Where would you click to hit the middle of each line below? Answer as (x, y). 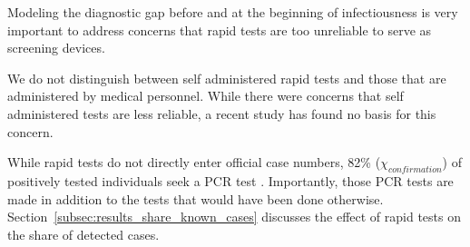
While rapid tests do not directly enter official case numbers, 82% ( (194, 162)
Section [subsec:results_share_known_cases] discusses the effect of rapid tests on (235, 217)
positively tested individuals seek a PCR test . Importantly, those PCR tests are (230, 180)
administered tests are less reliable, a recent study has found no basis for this (222, 113)
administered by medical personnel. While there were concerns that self (206, 96)
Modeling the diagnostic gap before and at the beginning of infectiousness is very (233, 12)
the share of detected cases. (83, 234)
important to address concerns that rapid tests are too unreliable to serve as (220, 30)
